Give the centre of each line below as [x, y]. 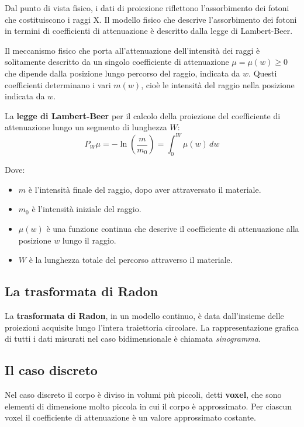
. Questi [263, 73]
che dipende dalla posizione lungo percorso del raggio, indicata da [122, 73]
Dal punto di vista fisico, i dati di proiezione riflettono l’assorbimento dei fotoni [147, 8]
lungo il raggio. [89, 240]
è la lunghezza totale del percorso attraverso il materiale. [131, 260]
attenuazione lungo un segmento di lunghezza [86, 127]
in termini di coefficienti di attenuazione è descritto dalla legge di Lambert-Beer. [149, 31]
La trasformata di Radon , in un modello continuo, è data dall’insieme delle [144, 315]
